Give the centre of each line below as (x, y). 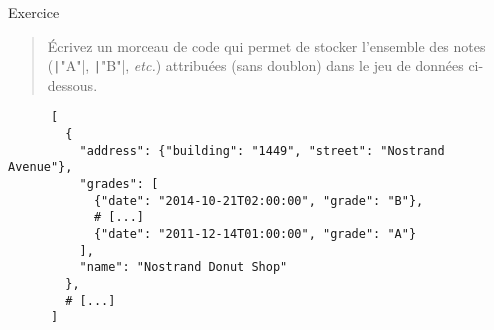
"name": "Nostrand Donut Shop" (183, 267)
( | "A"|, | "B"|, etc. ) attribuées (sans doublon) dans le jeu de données (255, 65)
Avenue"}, (40, 167)
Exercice (34, 12)
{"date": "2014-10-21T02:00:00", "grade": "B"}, (258, 200)
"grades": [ (119, 184)
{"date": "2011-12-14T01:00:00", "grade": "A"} (255, 234)
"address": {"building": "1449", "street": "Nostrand (262, 150)
